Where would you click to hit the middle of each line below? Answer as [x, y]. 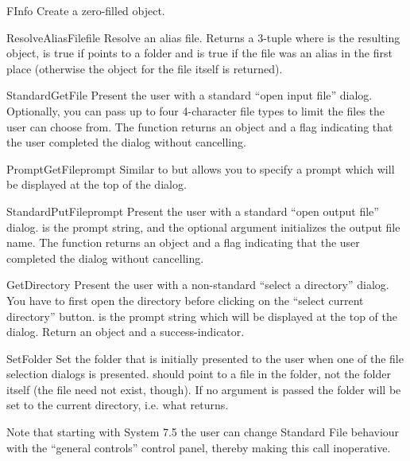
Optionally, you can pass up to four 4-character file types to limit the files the [196, 110]
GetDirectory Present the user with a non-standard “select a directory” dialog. [198, 285]
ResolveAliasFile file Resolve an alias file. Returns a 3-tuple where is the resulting [203, 37]
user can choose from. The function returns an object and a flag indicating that [200, 126]
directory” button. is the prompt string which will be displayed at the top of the [202, 316]
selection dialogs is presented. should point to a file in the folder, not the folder [199, 374]
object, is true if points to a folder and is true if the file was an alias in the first [199, 53]
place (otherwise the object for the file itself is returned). [145, 68]
